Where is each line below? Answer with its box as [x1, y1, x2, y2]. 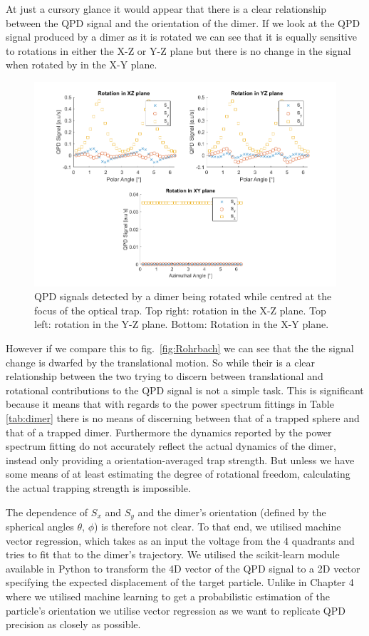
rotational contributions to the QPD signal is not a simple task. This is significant [6, 382, 364, 397]
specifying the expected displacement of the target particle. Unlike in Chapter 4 [6, 575, 354, 590]
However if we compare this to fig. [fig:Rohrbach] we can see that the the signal [6, 341, 354, 356]
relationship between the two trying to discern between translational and [6, 369, 323, 384]
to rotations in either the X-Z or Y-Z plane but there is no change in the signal [6, 43, 351, 58]
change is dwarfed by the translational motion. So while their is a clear [6, 354, 315, 369]
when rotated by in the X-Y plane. [6, 57, 157, 72]
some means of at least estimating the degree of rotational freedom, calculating [6, 466, 350, 481]
